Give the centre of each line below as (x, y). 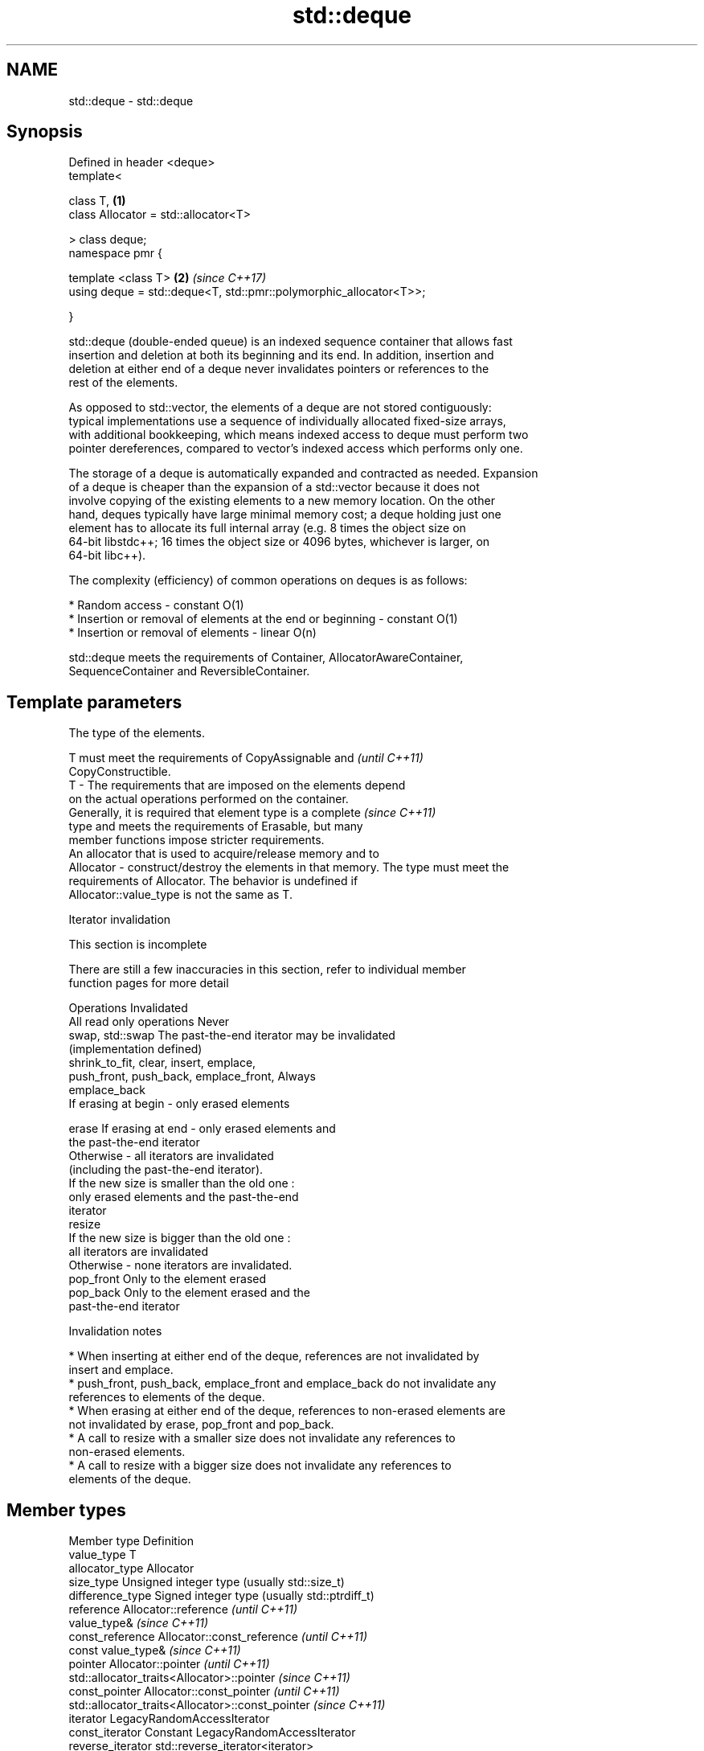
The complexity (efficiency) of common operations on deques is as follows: (268, 580)
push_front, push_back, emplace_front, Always (192, 1076)
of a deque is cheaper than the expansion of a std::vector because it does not (274, 487)
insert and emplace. (121, 1370)
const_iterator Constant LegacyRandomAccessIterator (212, 1733)
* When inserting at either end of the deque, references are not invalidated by (274, 1356)
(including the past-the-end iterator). (166, 1170)
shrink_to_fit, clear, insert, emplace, (162, 1063)
